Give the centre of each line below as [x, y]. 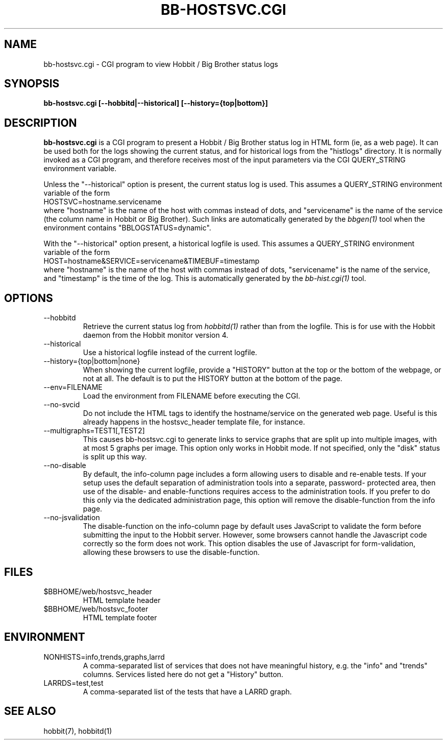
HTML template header [122, 600]
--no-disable [65, 466]
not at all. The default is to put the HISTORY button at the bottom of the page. [213, 379]
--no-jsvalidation [72, 518]
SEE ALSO [30, 711]
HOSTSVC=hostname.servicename [103, 202]
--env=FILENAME [73, 387]
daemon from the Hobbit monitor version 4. [156, 335]
